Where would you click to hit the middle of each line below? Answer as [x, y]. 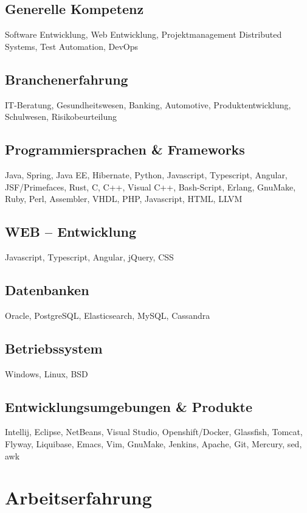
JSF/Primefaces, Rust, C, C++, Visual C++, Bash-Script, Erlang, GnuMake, [150, 187]
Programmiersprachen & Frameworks [125, 149]
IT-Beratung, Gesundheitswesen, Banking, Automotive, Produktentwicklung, [148, 104]
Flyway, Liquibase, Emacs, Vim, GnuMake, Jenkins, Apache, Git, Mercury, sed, [153, 443]
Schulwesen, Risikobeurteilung [61, 117]
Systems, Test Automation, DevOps [72, 46]
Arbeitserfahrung [78, 497]
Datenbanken [47, 289]
